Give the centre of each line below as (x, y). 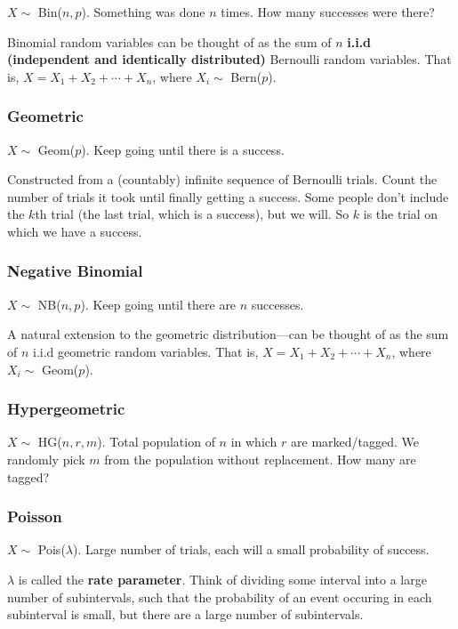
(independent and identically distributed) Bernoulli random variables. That (229, 59)
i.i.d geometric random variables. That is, (146, 351)
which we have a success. (75, 231)
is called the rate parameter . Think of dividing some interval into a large (222, 579)
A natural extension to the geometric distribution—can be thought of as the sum (228, 334)
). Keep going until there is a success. (183, 149)
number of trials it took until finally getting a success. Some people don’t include (228, 196)
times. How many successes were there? (328, 12)
